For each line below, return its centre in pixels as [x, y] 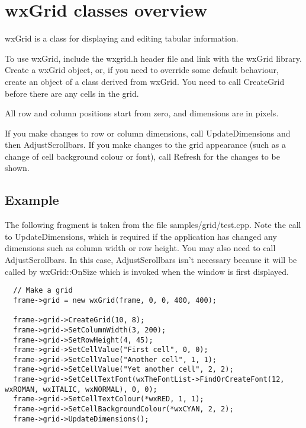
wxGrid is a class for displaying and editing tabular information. [122, 38]
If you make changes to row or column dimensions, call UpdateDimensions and [148, 133]
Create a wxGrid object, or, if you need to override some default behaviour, [142, 70]
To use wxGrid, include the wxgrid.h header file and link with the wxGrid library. [153, 58]
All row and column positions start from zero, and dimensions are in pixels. [142, 113]
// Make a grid [43, 291]
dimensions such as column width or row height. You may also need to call [140, 248]
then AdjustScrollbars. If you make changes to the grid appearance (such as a [145, 145]
